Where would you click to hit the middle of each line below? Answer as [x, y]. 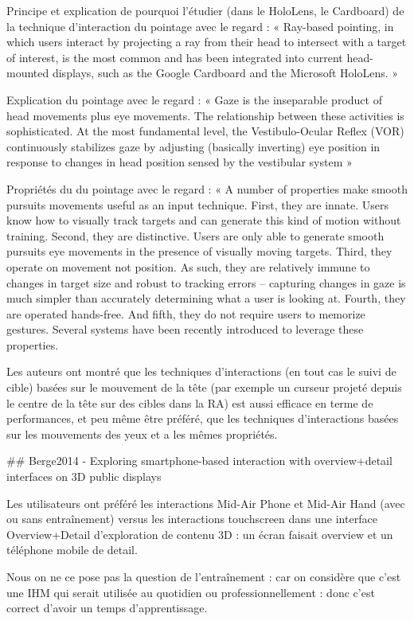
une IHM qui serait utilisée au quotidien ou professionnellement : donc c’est [191, 592]
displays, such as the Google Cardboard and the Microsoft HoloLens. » [225, 73]
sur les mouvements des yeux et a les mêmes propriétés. [142, 434]
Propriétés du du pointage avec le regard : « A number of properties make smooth [207, 188]
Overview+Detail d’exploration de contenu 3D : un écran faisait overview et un [200, 534]
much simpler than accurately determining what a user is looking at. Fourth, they [206, 298]
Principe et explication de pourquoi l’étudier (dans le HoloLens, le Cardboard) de [205, 10]
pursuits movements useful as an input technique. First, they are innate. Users [198, 204]
